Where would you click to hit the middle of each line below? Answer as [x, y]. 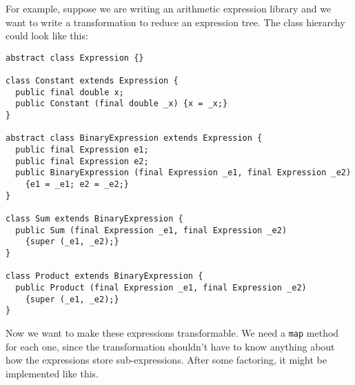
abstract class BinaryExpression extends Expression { [134, 138]
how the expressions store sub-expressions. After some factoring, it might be [166, 360]
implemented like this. [52, 373]
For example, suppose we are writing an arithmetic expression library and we [169, 8]
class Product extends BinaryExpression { [104, 276]
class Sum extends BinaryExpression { [94, 218]
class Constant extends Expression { [92, 81]
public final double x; [70, 92]
